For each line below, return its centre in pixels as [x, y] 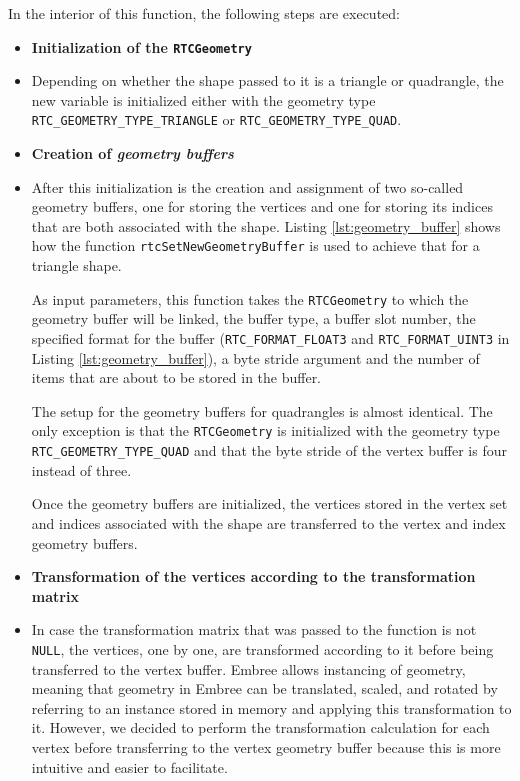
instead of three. [81, 469]
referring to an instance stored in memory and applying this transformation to [271, 707]
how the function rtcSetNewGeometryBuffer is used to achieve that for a [255, 245]
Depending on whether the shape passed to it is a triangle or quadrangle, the [267, 80]
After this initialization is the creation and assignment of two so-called [247, 186]
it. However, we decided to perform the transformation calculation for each [260, 727]
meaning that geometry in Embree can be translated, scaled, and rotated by [264, 688]
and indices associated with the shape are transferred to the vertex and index [268, 522]
